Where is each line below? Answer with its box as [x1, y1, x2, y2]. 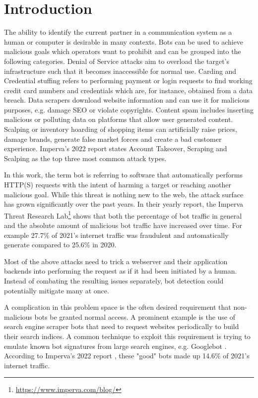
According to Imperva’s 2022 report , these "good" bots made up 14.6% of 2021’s [4, 350, 250, 361]
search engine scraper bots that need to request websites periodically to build [4, 321, 239, 332]
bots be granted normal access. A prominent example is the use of [34, 311, 236, 322]
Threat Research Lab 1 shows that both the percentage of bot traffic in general [4, 209, 242, 221]
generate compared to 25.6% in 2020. [4, 239, 117, 250]
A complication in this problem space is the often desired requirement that [4, 302, 231, 312]
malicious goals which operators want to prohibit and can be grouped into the [4, 46, 241, 57]
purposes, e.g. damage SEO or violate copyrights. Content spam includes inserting [4, 104, 254, 114]
